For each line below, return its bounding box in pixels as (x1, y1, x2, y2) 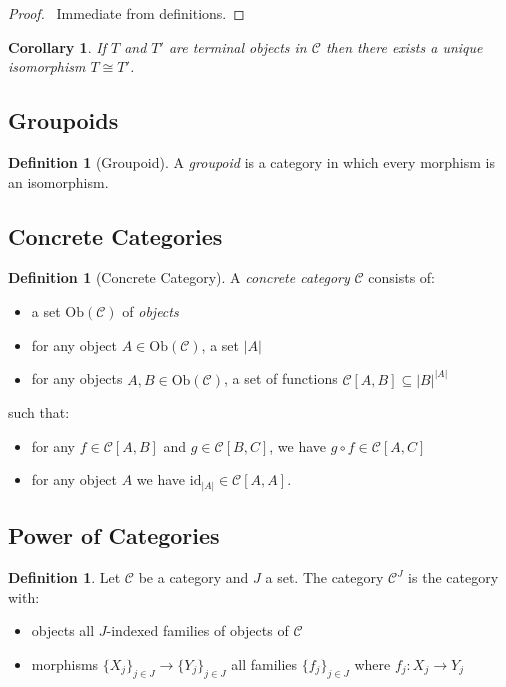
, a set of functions (224, 368, 338, 389)
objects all (31, 620, 95, 641)
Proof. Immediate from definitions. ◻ (8, 3, 245, 23)
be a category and (138, 567, 249, 588)
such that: (8, 402, 70, 423)
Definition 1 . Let (8, 567, 121, 588)
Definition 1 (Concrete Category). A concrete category (8, 267, 350, 288)
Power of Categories (8, 520, 220, 551)
